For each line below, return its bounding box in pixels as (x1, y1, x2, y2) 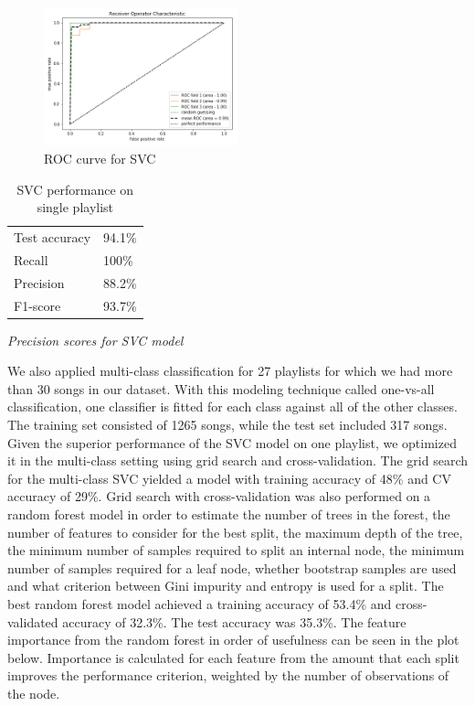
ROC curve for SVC (44, 149, 156, 168)
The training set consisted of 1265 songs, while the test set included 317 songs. (7, 415, 448, 434)
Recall (14, 250, 48, 269)
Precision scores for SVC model (7, 330, 184, 349)
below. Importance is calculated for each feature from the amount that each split (7, 647, 459, 667)
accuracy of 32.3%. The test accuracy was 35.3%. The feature (62, 612, 406, 631)
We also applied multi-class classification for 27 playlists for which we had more (7, 361, 453, 380)
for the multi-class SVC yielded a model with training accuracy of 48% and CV (7, 468, 451, 487)
